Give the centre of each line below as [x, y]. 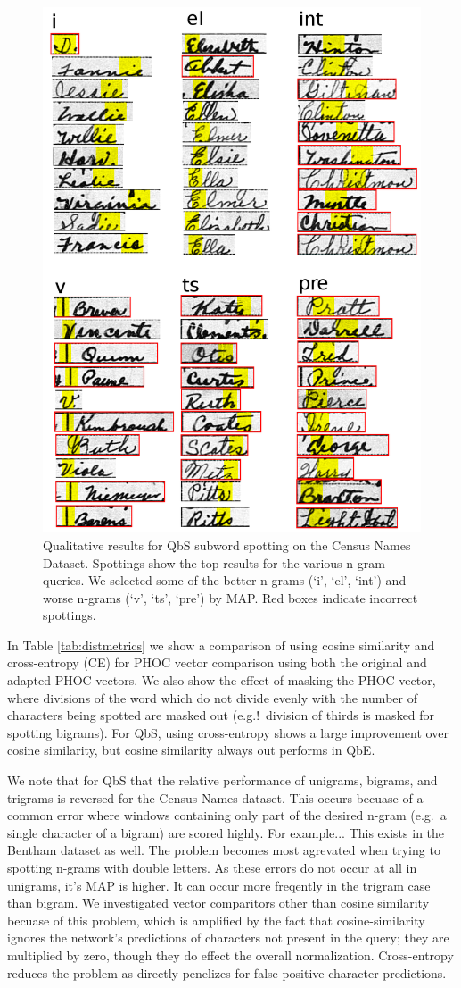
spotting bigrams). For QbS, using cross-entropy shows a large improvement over [228, 732]
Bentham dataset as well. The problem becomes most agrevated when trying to [224, 850]
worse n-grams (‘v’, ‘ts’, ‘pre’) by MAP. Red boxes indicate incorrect [230, 597]
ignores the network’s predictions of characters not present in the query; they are [228, 938]
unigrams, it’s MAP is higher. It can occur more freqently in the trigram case [219, 885]
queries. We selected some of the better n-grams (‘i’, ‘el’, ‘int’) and [225, 580]
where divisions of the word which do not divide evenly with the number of [212, 697]
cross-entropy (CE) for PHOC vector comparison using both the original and [217, 662]
